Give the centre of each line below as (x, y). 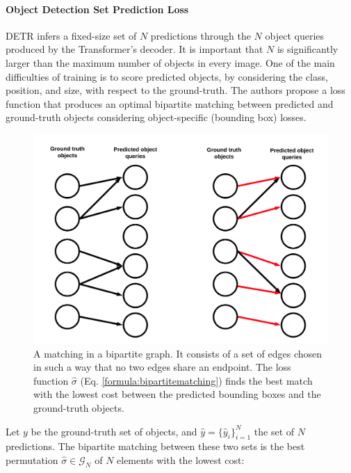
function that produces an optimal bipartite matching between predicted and (170, 103)
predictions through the (201, 35)
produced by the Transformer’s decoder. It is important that (134, 49)
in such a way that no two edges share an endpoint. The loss (162, 367)
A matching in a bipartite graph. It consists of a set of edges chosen (178, 353)
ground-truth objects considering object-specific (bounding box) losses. (156, 117)
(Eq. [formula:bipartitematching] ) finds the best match (196, 380)
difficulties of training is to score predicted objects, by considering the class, (167, 76)
